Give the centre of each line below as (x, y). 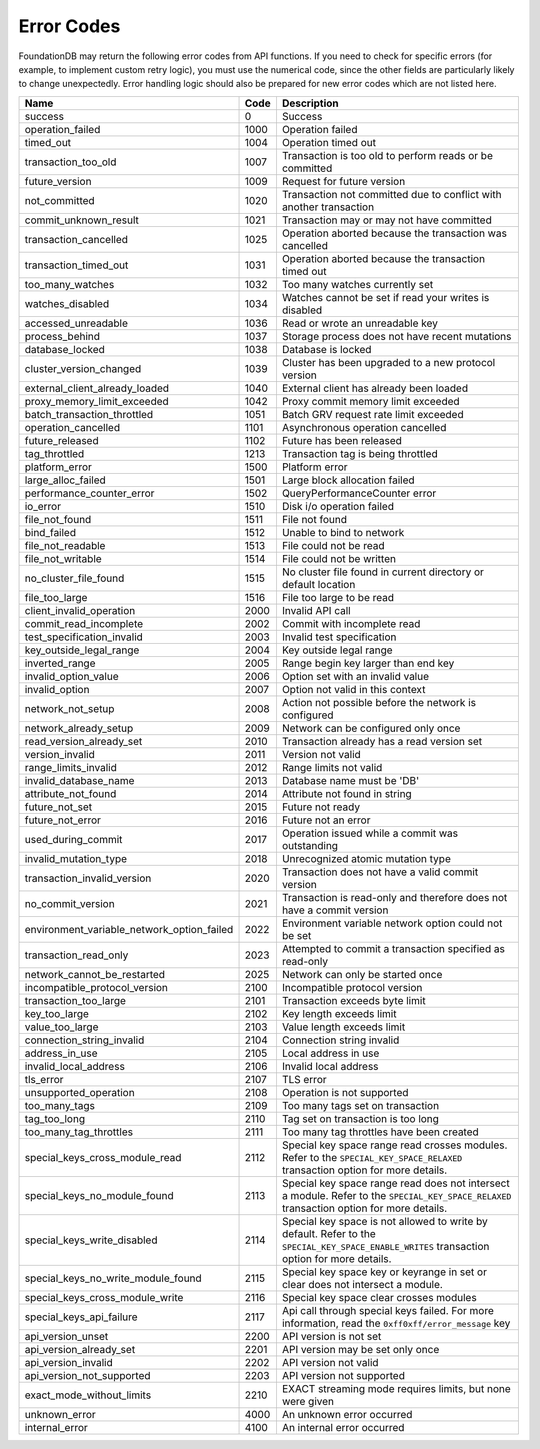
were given (308, 1401)
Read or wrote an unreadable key (360, 323)
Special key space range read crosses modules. (394, 1145)
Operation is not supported (345, 1092)
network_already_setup (79, 728)
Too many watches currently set (357, 284)
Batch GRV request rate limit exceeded (372, 414)
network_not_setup (69, 708)
